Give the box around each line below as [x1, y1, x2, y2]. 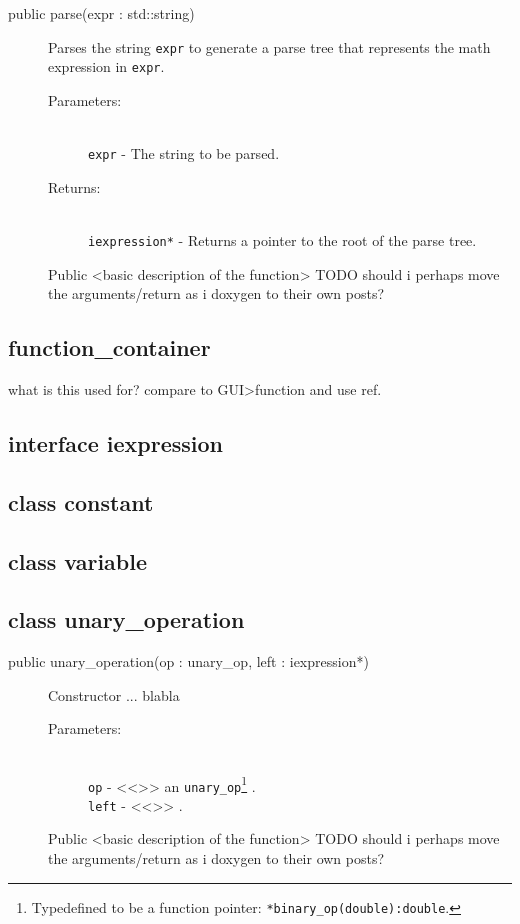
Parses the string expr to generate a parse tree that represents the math [48, 36, 491, 57]
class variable [8, 545, 147, 576]
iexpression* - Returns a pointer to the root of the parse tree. [88, 229, 477, 250]
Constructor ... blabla [48, 684, 180, 705]
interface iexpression [8, 427, 224, 458]
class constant [8, 486, 154, 517]
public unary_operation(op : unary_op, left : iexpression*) [8, 651, 369, 672]
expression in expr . [48, 56, 165, 77]
